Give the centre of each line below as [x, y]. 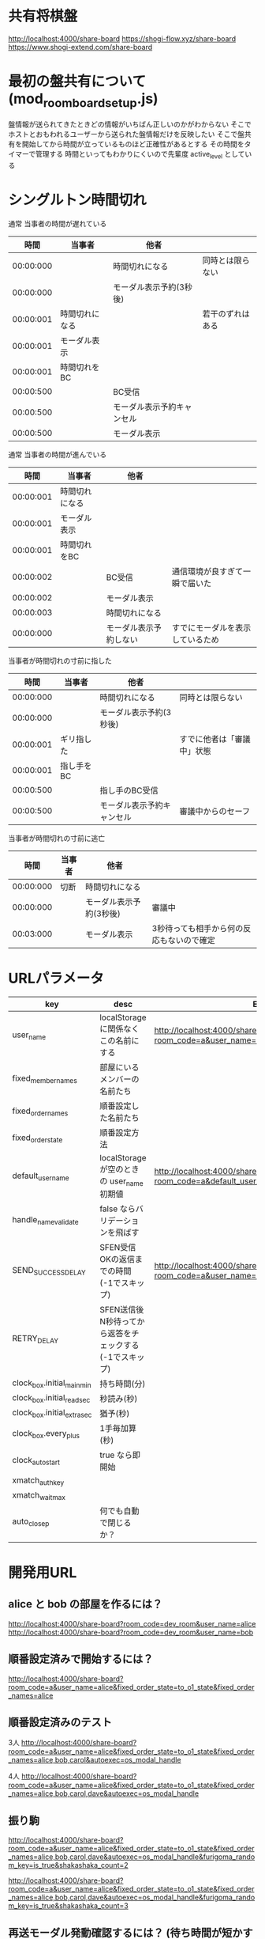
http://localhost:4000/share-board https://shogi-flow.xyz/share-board [122, 38]
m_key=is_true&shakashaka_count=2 [68, 1865]
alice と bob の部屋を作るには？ [86, 1604]
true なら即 [120, 1455]
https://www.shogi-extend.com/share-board [80, 47]
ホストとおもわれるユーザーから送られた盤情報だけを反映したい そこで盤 [126, 134]
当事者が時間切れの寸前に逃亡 [56, 839]
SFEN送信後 [122, 1310]
